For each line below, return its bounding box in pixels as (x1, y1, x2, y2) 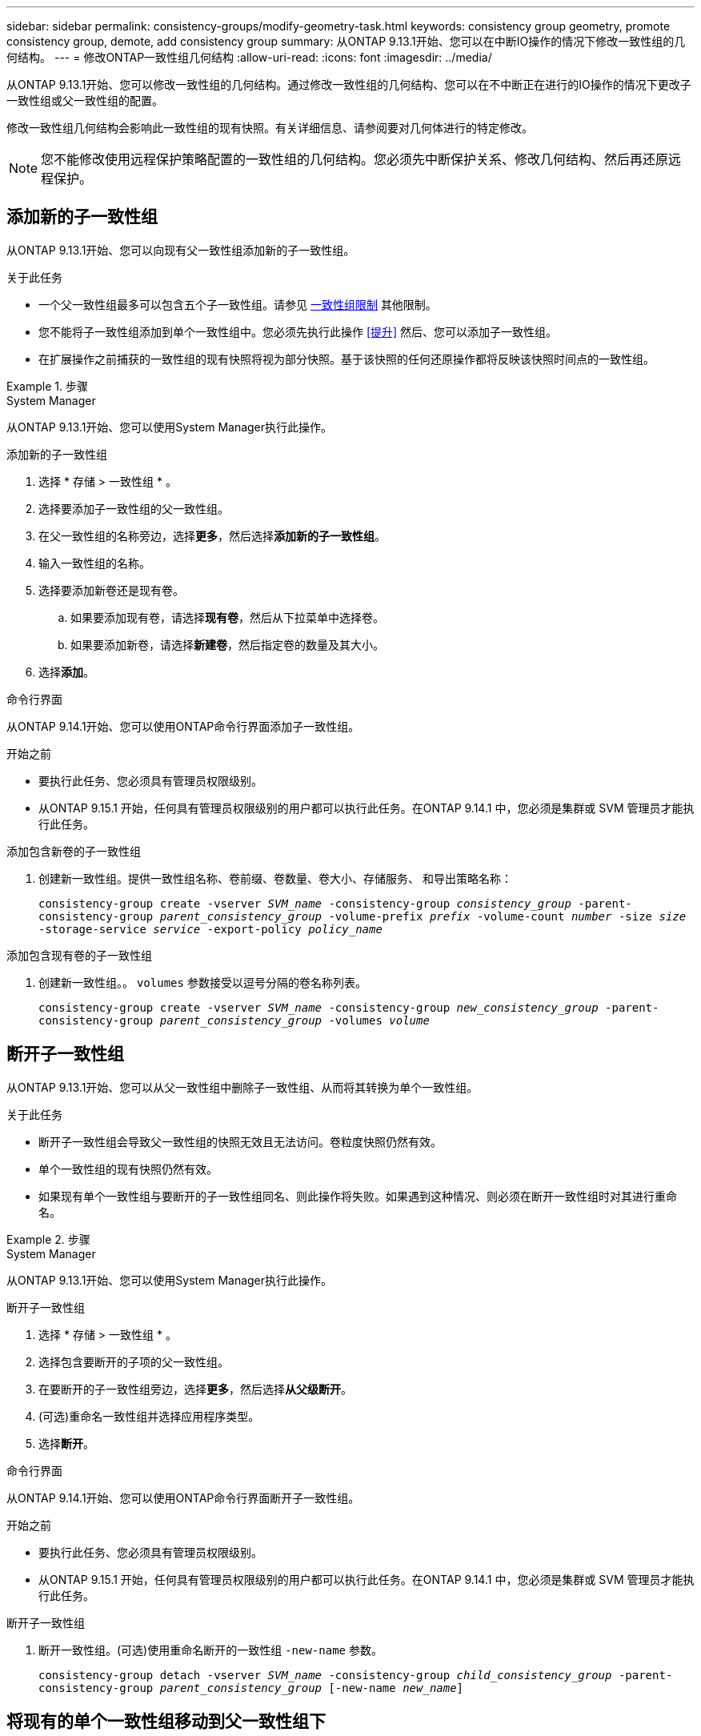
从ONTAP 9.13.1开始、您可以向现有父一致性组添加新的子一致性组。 (6, 243, 355, 257)
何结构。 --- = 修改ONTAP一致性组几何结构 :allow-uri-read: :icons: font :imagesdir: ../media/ (6, 50, 492, 64)
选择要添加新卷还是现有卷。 (38, 583, 184, 597)
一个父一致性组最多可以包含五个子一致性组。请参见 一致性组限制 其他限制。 (38, 297, 437, 311)
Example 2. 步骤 (6, 1232, 90, 1246)
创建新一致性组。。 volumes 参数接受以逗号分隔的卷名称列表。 (38, 975, 367, 989)
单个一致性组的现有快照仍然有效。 (38, 1161, 218, 1176)
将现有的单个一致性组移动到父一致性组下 (6, 1711, 326, 1732)
